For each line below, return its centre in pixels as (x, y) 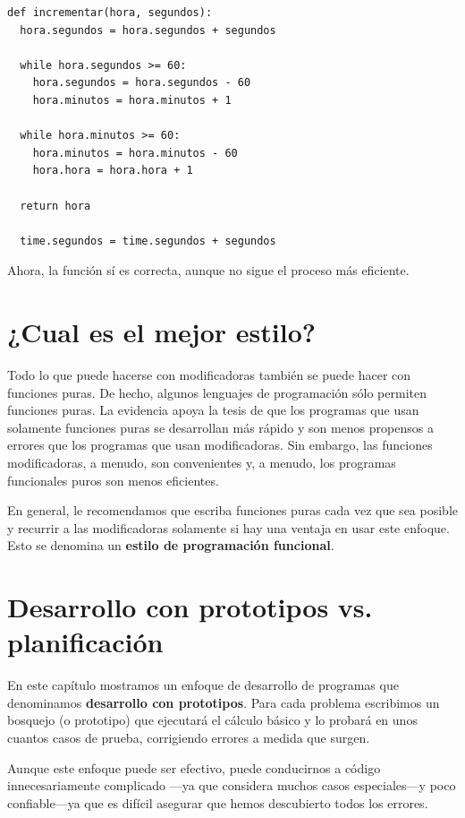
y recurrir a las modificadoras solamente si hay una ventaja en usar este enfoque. (228, 527)
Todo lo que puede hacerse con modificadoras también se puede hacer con (209, 375)
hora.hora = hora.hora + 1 (113, 171)
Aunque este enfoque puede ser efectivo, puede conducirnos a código (194, 767)
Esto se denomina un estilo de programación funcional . (171, 545)
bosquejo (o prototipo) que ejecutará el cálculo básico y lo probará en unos (212, 720)
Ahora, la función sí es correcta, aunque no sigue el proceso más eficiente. (208, 270)
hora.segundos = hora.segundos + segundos (148, 30)
